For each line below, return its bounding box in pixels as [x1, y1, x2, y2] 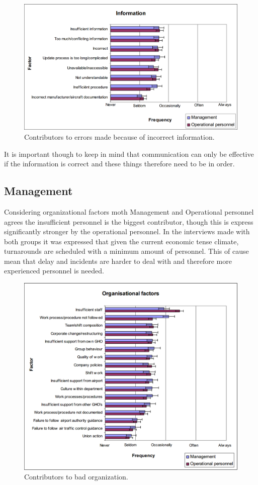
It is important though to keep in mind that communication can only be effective [4, 148, 254, 159]
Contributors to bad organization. [24, 471, 128, 482]
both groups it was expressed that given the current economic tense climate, [4, 236, 239, 246]
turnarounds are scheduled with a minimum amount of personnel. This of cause [4, 246, 249, 256]
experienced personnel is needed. [4, 265, 104, 276]
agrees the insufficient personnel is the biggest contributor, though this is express [4, 216, 253, 227]
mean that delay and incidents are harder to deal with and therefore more [4, 255, 232, 266]
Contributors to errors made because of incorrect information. [24, 131, 215, 142]
